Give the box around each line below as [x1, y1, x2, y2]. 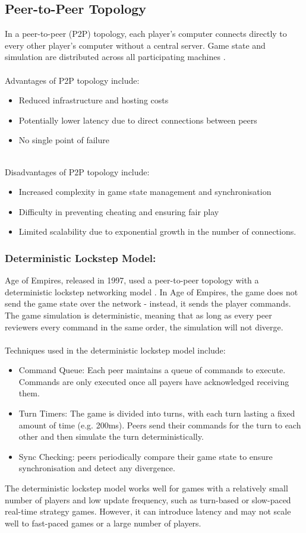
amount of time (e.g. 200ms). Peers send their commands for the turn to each [18, 418, 301, 431]
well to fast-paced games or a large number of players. [5, 516, 201, 529]
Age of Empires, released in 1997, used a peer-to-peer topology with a [5, 274, 259, 286]
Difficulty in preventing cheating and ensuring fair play [18, 205, 219, 217]
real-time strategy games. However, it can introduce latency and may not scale [5, 505, 291, 518]
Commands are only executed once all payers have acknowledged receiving [18, 375, 289, 387]
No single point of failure [18, 134, 109, 146]
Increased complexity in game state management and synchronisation [18, 185, 272, 198]
